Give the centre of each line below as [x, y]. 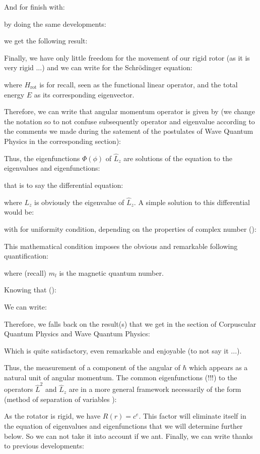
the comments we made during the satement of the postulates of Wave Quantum [129, 131]
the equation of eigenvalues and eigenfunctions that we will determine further [123, 425]
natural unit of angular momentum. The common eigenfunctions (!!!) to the [121, 377]
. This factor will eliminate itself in [192, 416]
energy [14, 94]
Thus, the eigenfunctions [42, 158]
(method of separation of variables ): [60, 399]
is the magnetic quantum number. [111, 272]
